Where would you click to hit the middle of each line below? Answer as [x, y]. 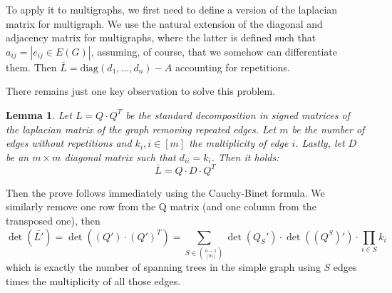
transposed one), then [53, 221]
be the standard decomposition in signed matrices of [238, 114]
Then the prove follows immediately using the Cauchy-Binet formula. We [165, 192]
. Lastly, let [320, 143]
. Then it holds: [245, 156]
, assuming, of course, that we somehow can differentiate [214, 51]
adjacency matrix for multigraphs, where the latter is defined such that [161, 37]
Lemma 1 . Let [39, 114]
